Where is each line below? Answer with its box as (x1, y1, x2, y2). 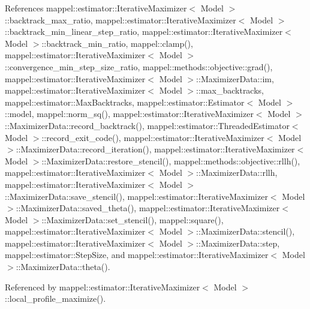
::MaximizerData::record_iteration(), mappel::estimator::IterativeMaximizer (16, 143, 295, 155)
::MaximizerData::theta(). (16, 260, 110, 273)
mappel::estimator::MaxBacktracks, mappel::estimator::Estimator (5, 95, 245, 108)
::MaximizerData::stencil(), (196, 225, 295, 238)
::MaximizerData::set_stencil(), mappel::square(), (41, 213, 224, 226)
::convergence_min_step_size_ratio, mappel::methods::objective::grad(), (5, 60, 273, 73)
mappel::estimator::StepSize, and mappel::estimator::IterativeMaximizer (5, 248, 269, 261)
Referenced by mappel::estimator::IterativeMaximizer (5, 280, 200, 293)
